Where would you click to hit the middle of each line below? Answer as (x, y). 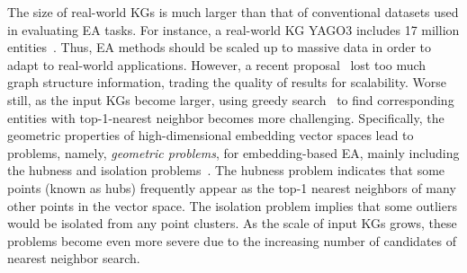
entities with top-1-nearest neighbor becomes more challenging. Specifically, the (226, 117)
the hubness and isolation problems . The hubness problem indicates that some (226, 170)
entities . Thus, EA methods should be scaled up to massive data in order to (219, 47)
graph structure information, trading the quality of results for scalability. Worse (227, 82)
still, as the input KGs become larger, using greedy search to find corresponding (231, 99)
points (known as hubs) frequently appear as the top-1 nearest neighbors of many (232, 187)
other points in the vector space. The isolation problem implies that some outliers (232, 205)
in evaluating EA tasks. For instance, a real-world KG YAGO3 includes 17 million (233, 29)
